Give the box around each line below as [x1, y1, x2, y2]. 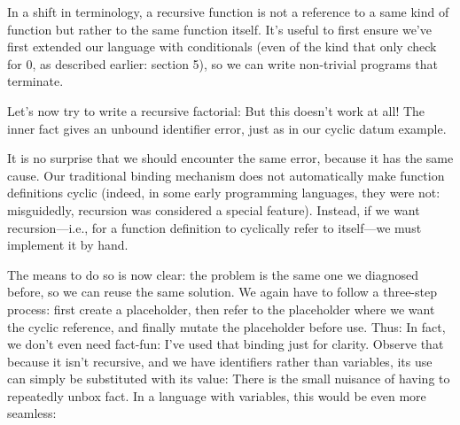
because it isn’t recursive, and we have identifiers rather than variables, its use [7, 352, 433, 370]
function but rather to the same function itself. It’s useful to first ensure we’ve [7, 19, 432, 38]
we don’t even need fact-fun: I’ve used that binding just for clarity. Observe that [7, 335, 444, 353]
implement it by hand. [7, 236, 129, 254]
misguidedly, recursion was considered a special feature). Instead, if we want [7, 200, 420, 219]
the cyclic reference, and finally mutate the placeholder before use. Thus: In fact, [7, 317, 446, 336]
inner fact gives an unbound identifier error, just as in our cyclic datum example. [7, 119, 447, 137]
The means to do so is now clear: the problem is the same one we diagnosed [7, 265, 419, 283]
